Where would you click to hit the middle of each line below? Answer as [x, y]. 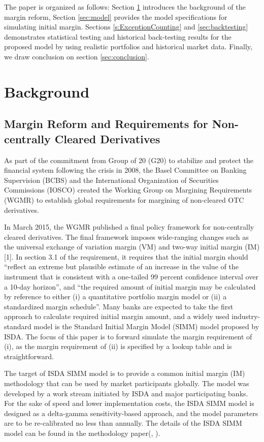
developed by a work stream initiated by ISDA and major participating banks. [126, 393]
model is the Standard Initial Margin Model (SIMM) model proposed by [146, 326]
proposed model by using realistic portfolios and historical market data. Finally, [128, 46]
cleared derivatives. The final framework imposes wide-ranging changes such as [126, 236]
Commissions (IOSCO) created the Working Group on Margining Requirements [128, 190]
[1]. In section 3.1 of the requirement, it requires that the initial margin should [126, 256]
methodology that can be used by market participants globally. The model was [127, 383]
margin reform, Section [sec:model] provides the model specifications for [116, 17]
